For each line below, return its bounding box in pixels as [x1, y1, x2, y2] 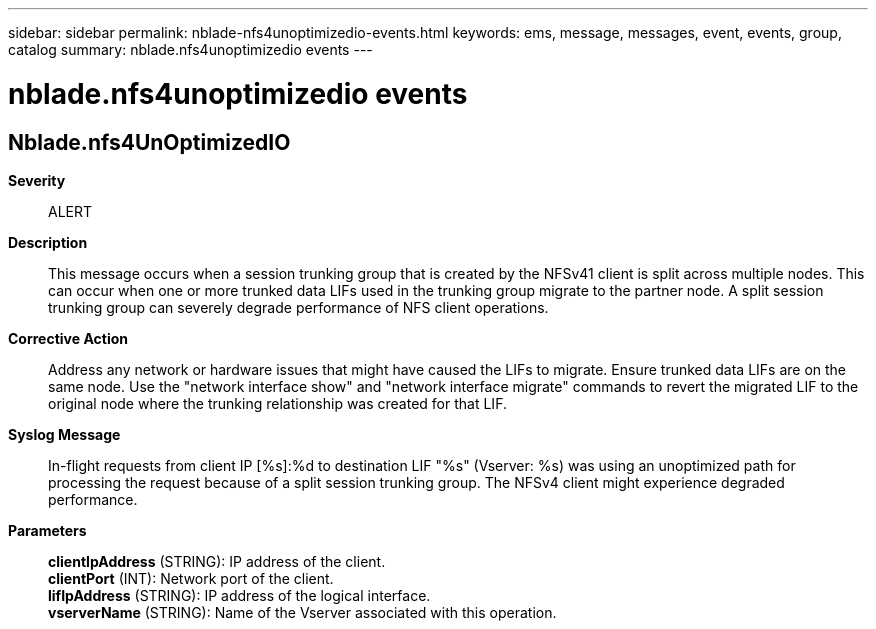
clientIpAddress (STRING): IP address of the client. [48, 552, 386, 570]
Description [8, 233, 88, 251]
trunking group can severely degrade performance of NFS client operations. [48, 298, 549, 316]
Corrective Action [8, 329, 128, 347]
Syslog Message [8, 425, 121, 443]
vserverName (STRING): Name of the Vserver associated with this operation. [48, 603, 557, 621]
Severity [8, 171, 66, 189]
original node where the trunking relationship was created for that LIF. [48, 394, 507, 412]
